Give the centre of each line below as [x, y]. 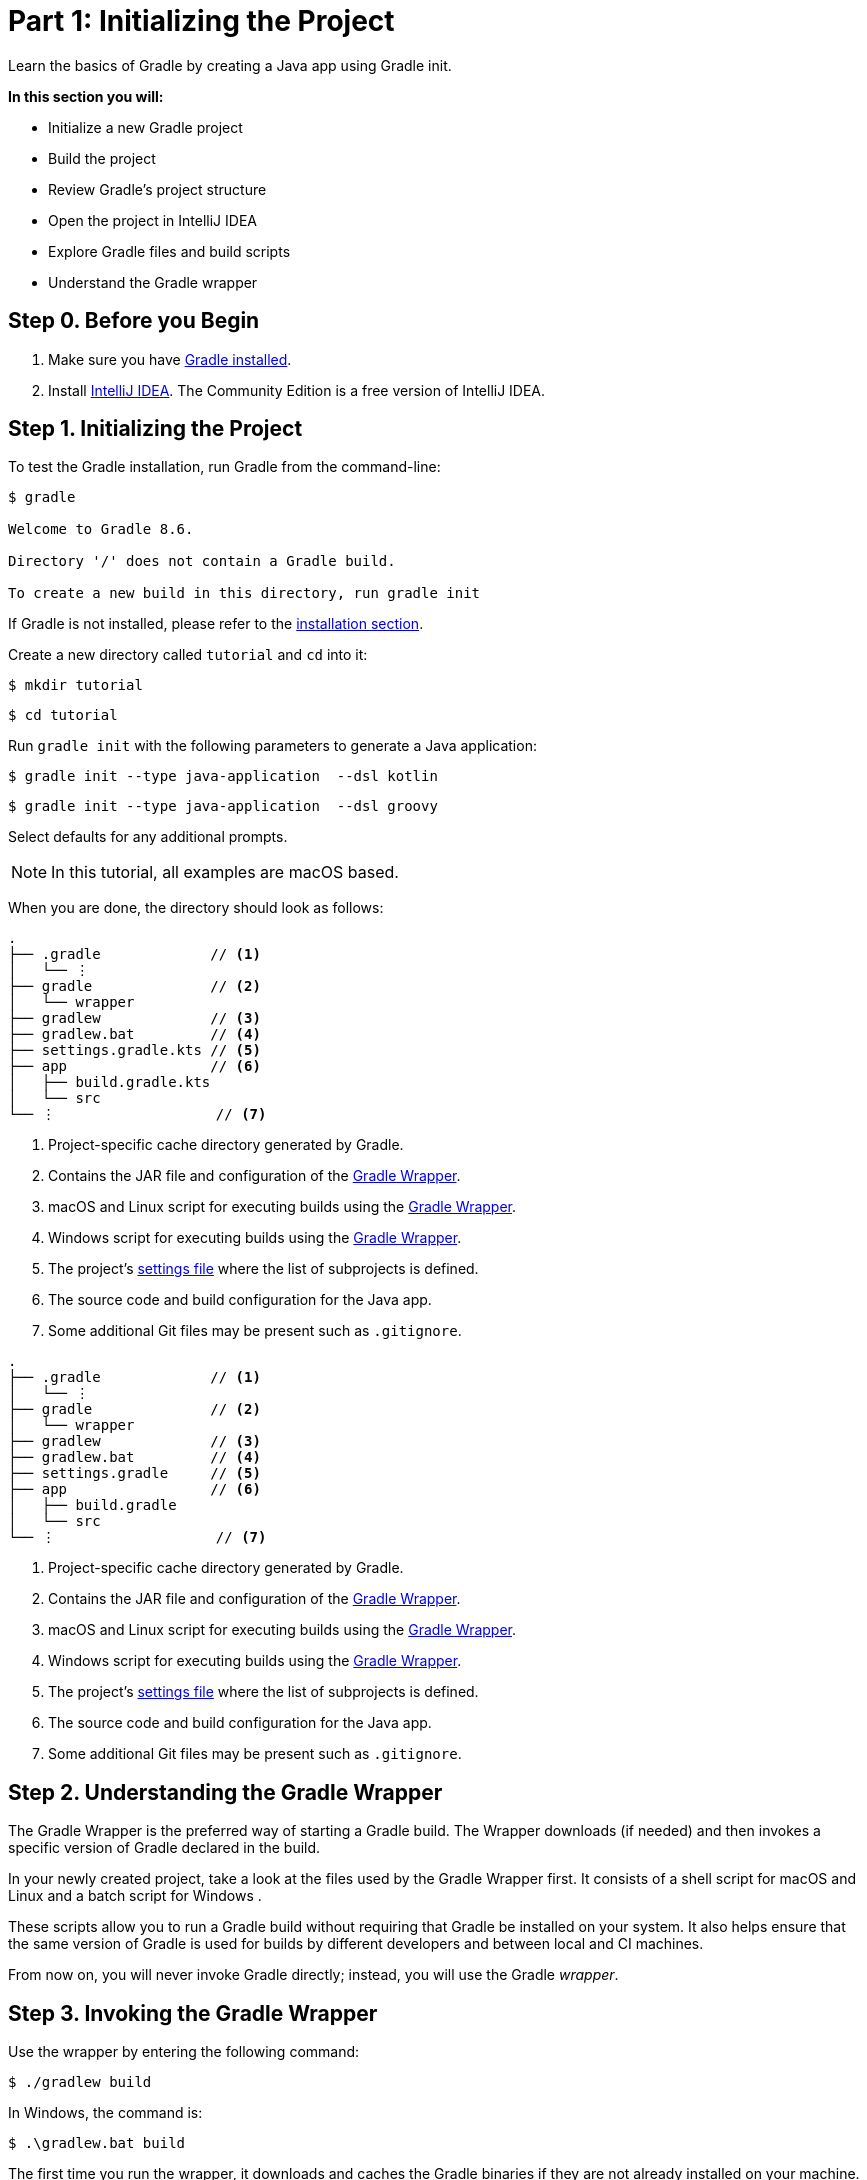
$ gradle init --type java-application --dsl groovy [223, 806]
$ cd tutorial [63, 715]
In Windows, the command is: [105, 2113]
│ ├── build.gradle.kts [109, 1082]
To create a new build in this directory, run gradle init [244, 593]
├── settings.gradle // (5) [134, 1473]
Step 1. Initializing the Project [155, 429]
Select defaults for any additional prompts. [148, 837]
